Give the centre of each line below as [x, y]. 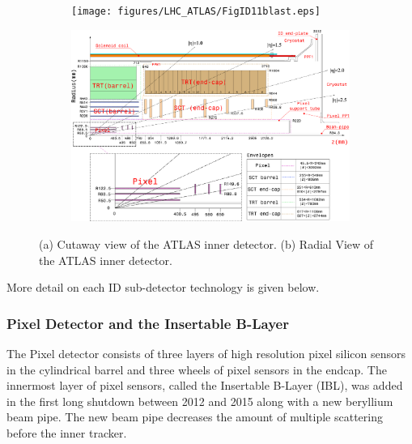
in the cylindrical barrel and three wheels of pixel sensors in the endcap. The [197, 369]
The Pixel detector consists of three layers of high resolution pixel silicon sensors [206, 354]
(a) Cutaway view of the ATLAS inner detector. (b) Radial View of [206, 244]
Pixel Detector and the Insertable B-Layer [148, 323]
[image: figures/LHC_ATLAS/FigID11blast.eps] [196, 11]
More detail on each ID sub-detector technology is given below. [163, 287]
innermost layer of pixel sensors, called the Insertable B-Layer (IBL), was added [205, 385]
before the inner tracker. [67, 433]
